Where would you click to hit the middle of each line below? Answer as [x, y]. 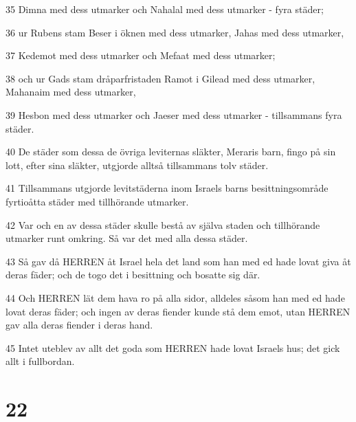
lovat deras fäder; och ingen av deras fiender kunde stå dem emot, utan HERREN [178, 311]
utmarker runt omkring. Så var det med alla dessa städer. [127, 238]
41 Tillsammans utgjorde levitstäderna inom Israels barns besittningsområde [167, 188]
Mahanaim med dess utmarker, [71, 92]
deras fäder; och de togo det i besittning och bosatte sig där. [133, 275]
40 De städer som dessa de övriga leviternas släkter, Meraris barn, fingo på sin [171, 152]
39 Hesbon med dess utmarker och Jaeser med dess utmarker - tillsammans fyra [174, 114]
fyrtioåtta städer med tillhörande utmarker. [97, 201]
